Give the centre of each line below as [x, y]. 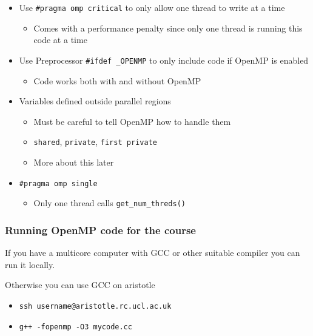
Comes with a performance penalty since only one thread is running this [168, 28]
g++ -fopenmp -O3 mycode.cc [76, 327]
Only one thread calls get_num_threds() [109, 203]
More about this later [74, 162]
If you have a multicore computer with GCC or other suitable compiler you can [153, 253]
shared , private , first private [95, 142]
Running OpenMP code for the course [100, 230]
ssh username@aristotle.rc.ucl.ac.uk [95, 306]
